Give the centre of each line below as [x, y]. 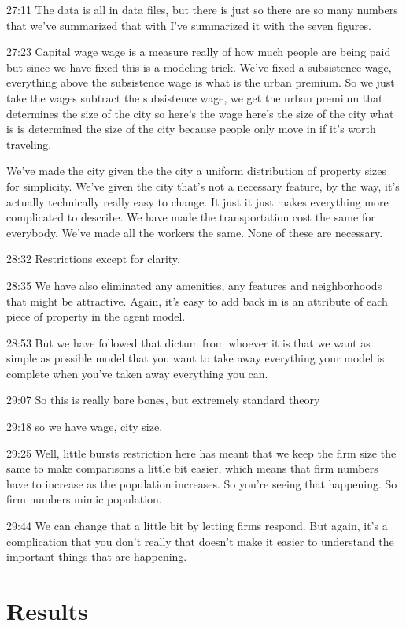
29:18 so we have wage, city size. [85, 427]
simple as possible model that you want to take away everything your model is [196, 358]
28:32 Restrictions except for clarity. [93, 259]
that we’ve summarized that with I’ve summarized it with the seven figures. [189, 25]
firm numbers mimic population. [84, 499]
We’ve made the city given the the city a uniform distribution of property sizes [196, 171]
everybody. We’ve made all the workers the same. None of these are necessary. [195, 232]
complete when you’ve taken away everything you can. [137, 373]
